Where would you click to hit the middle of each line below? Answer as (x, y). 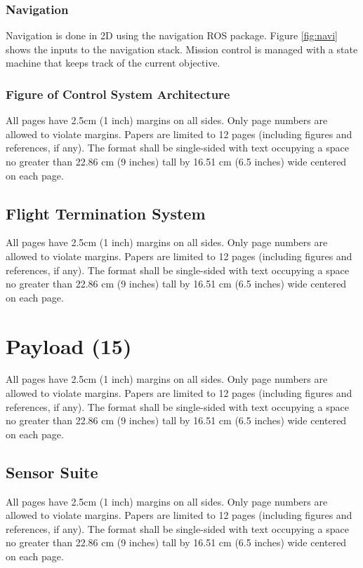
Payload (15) (69, 345)
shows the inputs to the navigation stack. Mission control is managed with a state (182, 49)
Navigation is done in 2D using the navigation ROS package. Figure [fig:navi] (172, 35)
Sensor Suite (52, 472)
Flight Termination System (106, 213)
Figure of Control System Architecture (118, 94)
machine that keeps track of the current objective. (113, 63)
